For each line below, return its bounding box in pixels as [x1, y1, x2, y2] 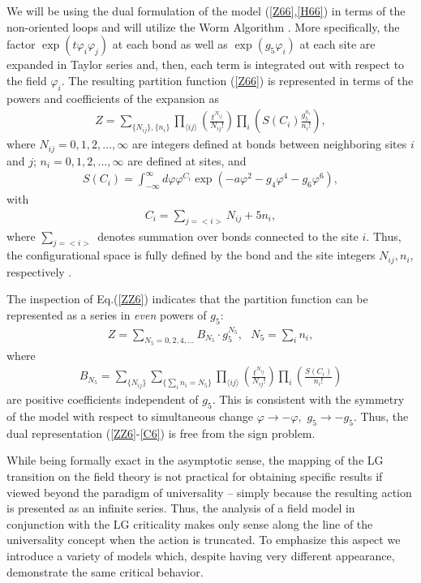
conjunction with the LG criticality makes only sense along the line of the [6, 515, 373, 532]
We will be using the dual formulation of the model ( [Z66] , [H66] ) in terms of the [6, 2, 406, 19]
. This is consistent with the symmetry [212, 391, 405, 408]
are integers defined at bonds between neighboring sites [131, 135, 407, 152]
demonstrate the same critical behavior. [6, 563, 204, 580]
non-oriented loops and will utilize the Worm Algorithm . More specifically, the [6, 18, 400, 35]
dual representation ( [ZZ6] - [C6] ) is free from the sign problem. [6, 424, 316, 441]
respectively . [6, 263, 72, 280]
